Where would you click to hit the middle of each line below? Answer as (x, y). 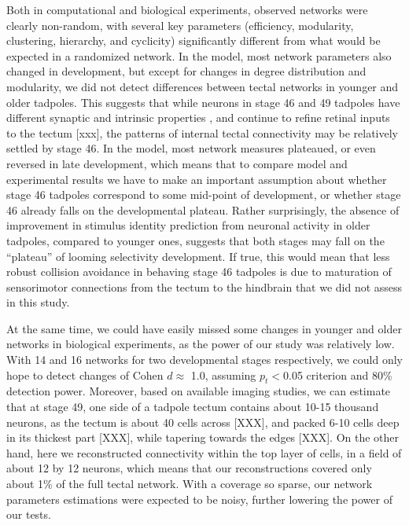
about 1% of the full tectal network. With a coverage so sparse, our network (190, 484)
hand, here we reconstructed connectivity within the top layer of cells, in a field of (204, 452)
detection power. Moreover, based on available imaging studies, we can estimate (199, 391)
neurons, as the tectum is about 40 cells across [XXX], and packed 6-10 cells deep (203, 422)
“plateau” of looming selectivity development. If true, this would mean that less (198, 256)
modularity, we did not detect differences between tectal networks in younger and (203, 86)
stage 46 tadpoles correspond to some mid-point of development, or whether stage (204, 195)
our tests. (29, 514)
